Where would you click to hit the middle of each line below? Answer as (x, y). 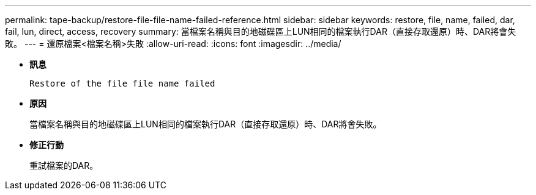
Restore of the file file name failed (122, 83)
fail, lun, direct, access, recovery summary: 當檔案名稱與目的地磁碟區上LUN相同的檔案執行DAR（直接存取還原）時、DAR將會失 (261, 31)
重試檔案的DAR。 (64, 165)
